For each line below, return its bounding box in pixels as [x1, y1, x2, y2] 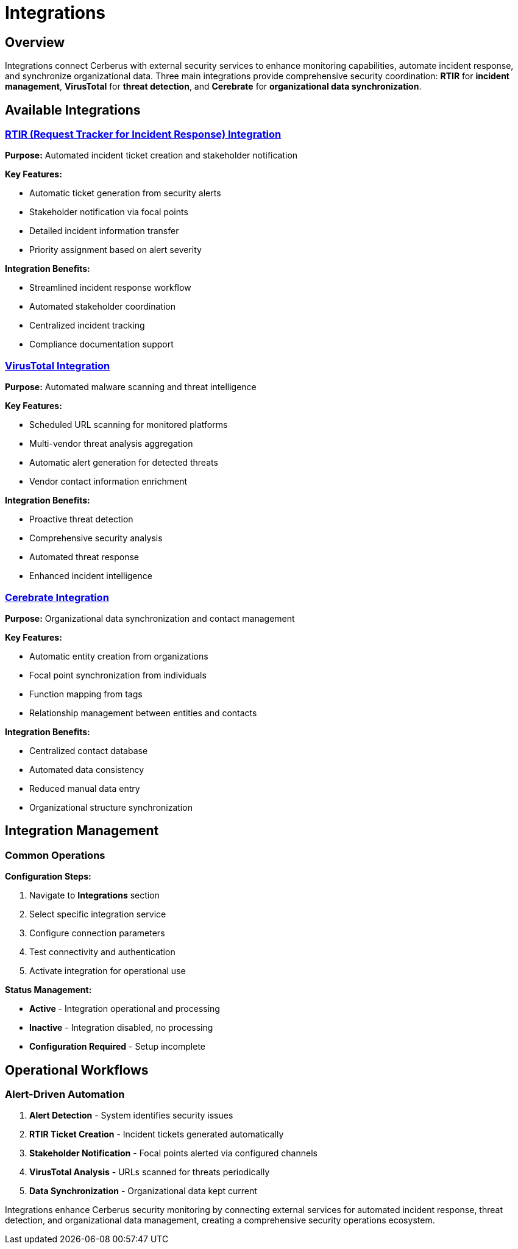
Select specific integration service [29, 909, 166, 920]
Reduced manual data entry [29, 783, 140, 794]
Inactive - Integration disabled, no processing [29, 1022, 213, 1033]
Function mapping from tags [29, 688, 143, 699]
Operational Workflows [5, 1062, 149, 1078]
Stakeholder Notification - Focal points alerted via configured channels [29, 1148, 318, 1159]
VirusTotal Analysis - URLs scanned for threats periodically [29, 1167, 270, 1178]
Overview [5, 34, 65, 50]
